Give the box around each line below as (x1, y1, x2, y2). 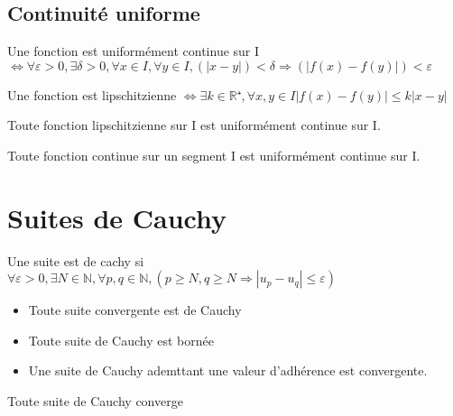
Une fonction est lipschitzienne (7, 85, 177, 104)
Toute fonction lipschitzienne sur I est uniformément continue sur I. (7, 116, 381, 134)
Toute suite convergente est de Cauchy (28, 300, 242, 319)
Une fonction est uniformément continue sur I (7, 42, 260, 60)
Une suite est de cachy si (7, 251, 144, 270)
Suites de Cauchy (7, 199, 227, 236)
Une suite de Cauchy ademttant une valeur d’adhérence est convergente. (28, 361, 428, 380)
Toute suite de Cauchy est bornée (28, 330, 214, 349)
